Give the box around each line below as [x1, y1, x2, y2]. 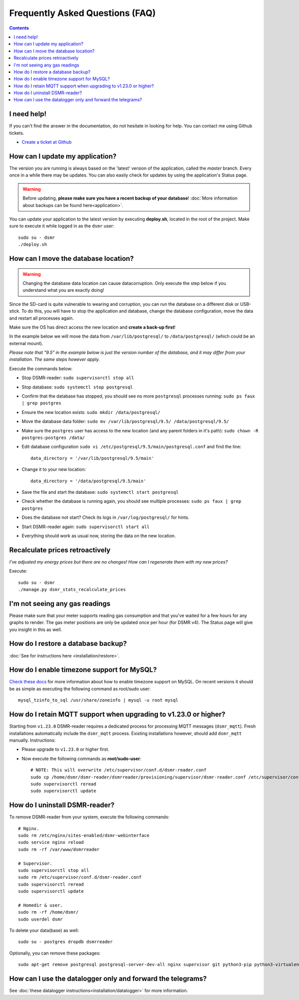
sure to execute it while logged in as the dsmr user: [9, 223, 115, 229]
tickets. [9, 130, 24, 136]
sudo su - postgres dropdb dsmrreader [18, 939, 113, 945]
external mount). [9, 340, 43, 346]
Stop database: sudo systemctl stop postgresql [21, 384, 133, 390]
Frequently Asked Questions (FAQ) [9, 7, 156, 18]
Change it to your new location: [21, 466, 86, 472]
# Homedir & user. [18, 902, 63, 908]
